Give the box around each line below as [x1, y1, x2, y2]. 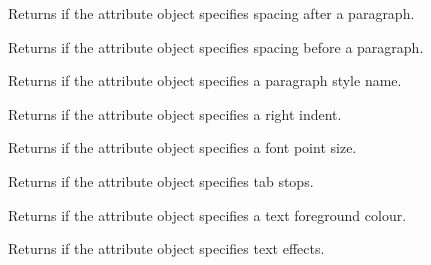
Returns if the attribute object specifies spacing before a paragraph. [8, 36, 424, 57]
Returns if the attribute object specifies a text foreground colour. [8, 204, 407, 225]
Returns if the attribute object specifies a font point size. [8, 137, 357, 158]
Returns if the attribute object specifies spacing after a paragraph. [8, 3, 415, 23]
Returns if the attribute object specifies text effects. [8, 238, 325, 259]
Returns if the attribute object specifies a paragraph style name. [8, 70, 402, 91]
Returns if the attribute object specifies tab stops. [8, 170, 314, 191]
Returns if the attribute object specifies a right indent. [8, 103, 342, 124]
